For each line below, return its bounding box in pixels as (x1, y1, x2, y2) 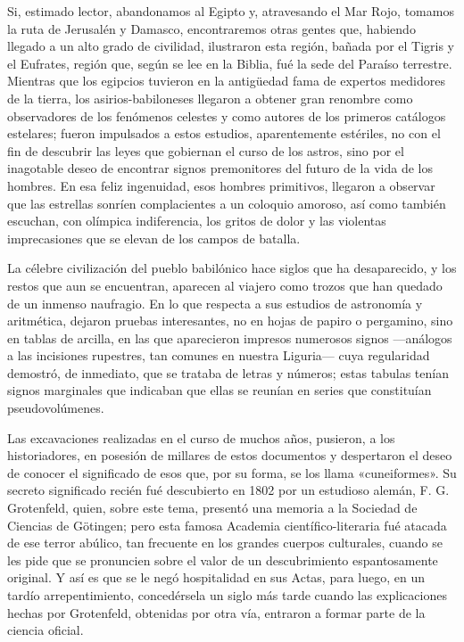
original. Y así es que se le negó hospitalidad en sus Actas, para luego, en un (7, 568, 426, 587)
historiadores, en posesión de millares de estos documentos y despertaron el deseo (7, 446, 452, 465)
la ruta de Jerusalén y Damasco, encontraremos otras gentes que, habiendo (7, 19, 416, 37)
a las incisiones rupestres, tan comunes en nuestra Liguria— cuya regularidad (7, 346, 430, 365)
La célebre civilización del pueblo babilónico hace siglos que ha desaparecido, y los (7, 259, 457, 277)
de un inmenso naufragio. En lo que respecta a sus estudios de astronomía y (7, 293, 423, 312)
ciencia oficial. (7, 621, 84, 639)
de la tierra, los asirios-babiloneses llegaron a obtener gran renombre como (7, 88, 413, 107)
